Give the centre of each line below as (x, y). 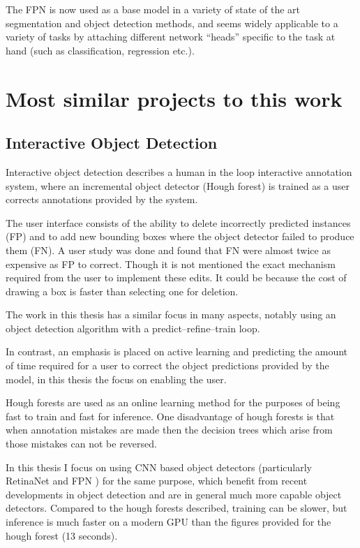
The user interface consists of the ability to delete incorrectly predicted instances (178, 222)
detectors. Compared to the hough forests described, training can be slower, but (177, 508)
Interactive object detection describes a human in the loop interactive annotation (179, 171)
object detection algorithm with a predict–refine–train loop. (133, 328)
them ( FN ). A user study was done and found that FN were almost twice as (168, 250)
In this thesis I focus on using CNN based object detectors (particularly (159, 467)
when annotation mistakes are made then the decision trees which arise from (169, 430)
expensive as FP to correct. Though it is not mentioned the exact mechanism (171, 264)
